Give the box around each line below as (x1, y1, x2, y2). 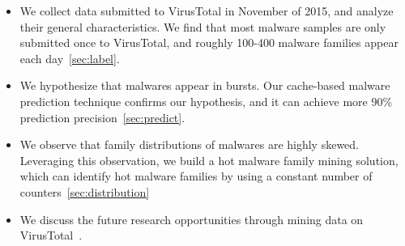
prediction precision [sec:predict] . (19, 108, 185, 125)
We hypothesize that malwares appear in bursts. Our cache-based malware (19, 77, 390, 94)
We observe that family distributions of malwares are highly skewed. (19, 136, 360, 153)
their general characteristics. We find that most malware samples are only (19, 18, 386, 35)
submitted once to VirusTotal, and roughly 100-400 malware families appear (19, 34, 399, 51)
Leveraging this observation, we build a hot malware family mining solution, (19, 151, 399, 168)
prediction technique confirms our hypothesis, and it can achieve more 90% (19, 92, 393, 109)
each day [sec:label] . (19, 49, 120, 66)
